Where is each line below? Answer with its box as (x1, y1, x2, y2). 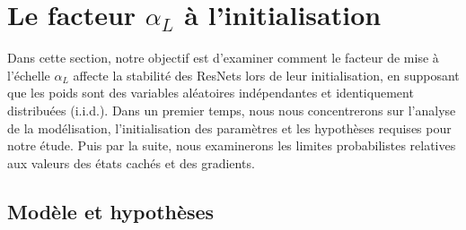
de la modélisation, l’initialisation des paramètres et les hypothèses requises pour (7, 118, 452, 137)
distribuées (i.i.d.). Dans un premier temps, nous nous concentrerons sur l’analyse (7, 100, 456, 119)
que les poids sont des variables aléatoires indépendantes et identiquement (7, 83, 414, 102)
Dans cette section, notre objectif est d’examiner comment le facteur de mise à (7, 48, 439, 67)
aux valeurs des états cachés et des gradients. (7, 153, 255, 172)
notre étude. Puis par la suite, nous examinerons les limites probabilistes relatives (7, 136, 456, 155)
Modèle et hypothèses (7, 197, 215, 225)
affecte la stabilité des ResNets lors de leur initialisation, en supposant (73, 65, 460, 84)
